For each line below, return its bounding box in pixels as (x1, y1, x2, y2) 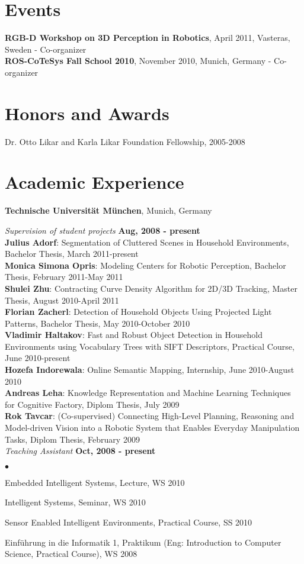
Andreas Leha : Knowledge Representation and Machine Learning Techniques (5, 386, 291, 399)
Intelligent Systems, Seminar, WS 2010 (5, 496, 146, 508)
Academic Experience (5, 170, 184, 194)
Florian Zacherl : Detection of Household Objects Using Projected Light (5, 305, 272, 318)
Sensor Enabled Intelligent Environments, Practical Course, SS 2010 (5, 516, 252, 528)
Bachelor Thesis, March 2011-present (5, 247, 139, 260)
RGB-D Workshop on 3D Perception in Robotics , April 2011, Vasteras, (5, 31, 290, 44)
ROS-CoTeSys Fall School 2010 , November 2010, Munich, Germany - (5, 54, 271, 67)
